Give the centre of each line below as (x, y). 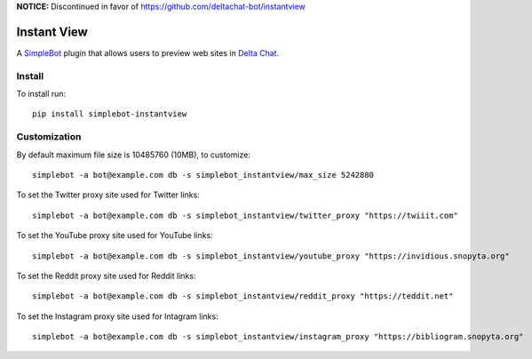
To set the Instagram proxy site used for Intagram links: (117, 316)
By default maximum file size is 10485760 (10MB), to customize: (133, 155)
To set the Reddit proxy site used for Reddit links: (106, 275)
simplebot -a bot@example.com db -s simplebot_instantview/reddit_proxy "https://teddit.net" (243, 296)
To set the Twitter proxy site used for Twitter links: (108, 195)
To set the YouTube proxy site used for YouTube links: (115, 235)
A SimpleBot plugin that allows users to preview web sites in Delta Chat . (148, 52)
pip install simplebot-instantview (110, 114)
